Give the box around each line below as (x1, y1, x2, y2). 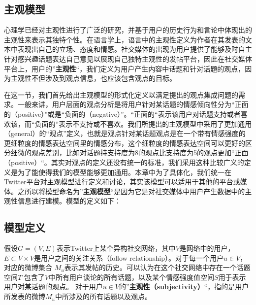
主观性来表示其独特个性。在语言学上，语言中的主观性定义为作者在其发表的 (4, 34, 245, 44)
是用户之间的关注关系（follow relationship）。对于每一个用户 (33, 252, 224, 263)
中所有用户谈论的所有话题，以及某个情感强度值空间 (49, 271, 215, 282)
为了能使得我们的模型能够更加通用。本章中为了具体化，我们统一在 (17, 167, 231, 177)
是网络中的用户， (179, 243, 235, 253)
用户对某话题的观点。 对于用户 (4, 281, 103, 292)
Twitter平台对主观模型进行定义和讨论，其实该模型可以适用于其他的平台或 (4, 176, 240, 187)
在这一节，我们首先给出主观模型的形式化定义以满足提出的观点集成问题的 (4, 89, 238, 100)
